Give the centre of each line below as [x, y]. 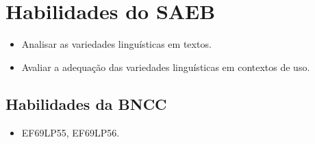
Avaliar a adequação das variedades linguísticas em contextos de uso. [166, 67]
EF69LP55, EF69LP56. [71, 132]
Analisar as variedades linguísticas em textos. [116, 44]
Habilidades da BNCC [86, 103]
